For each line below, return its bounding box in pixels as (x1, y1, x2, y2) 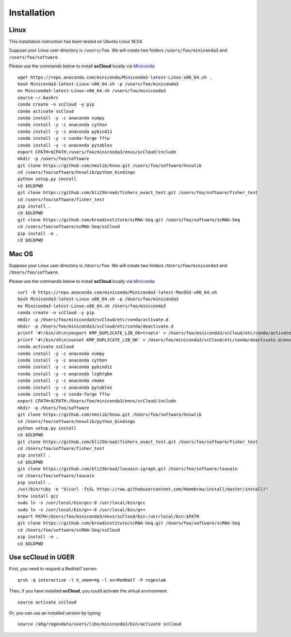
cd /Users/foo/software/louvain (17, 473, 95, 478)
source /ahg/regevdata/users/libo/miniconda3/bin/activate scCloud (17, 621, 181, 627)
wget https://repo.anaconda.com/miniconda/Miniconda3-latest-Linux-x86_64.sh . (17, 74, 212, 80)
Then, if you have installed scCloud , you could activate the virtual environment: (9, 588, 168, 594)
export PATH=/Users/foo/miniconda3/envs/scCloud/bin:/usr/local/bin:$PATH (17, 513, 199, 519)
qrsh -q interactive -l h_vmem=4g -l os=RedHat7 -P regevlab (17, 577, 166, 583)
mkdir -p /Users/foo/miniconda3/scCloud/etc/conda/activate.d (17, 317, 169, 322)
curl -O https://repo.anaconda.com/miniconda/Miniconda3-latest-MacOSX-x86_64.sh (17, 290, 217, 295)
